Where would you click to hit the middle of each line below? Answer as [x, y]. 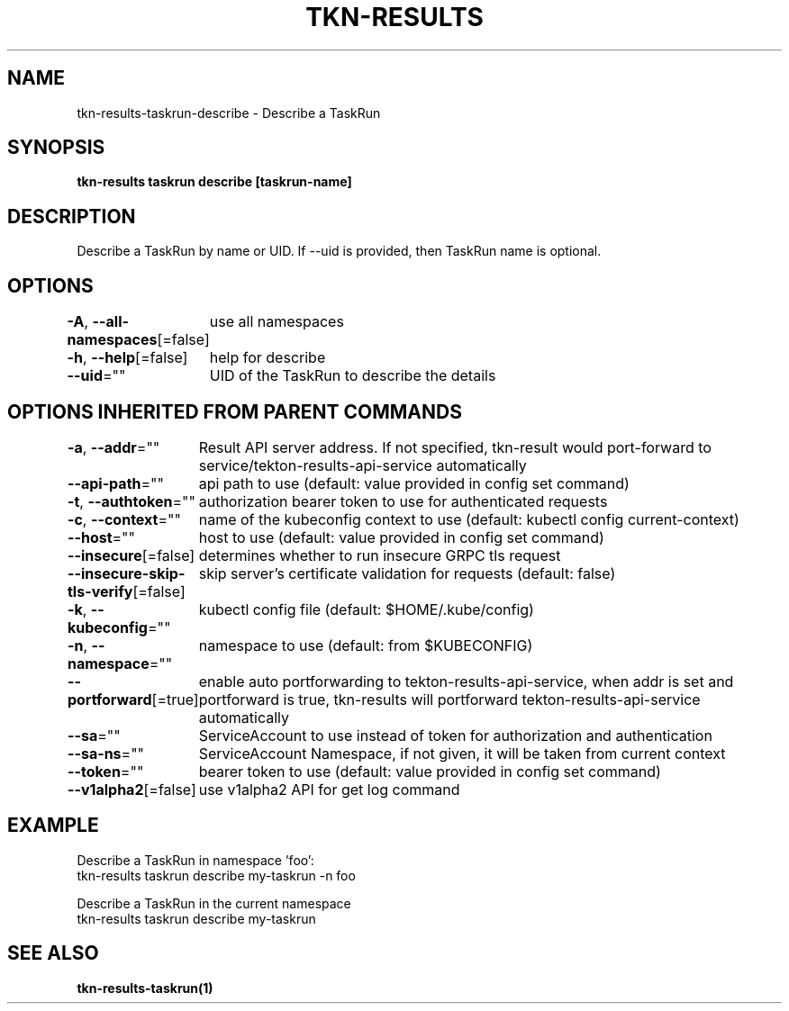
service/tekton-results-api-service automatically [363, 465]
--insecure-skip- [126, 573]
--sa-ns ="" [106, 753]
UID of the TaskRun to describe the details [353, 376]
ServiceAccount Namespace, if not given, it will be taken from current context [462, 753]
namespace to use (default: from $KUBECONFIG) [366, 645]
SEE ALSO [53, 953]
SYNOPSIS [56, 148]
